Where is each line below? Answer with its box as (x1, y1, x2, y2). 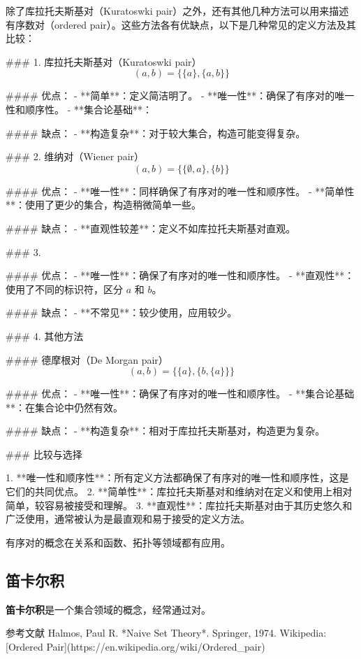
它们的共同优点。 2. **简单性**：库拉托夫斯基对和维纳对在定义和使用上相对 (6, 484, 353, 499)
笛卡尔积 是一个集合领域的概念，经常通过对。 (6, 602, 211, 616)
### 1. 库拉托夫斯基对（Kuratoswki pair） (6, 54, 202, 69)
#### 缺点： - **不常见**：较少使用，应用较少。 (6, 305, 237, 320)
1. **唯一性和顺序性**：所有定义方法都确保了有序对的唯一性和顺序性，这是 (6, 470, 349, 485)
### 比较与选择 (6, 446, 82, 461)
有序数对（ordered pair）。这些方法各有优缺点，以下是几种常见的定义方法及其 (6, 17, 356, 31)
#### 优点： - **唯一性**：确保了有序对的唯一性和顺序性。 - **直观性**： (6, 268, 355, 283)
